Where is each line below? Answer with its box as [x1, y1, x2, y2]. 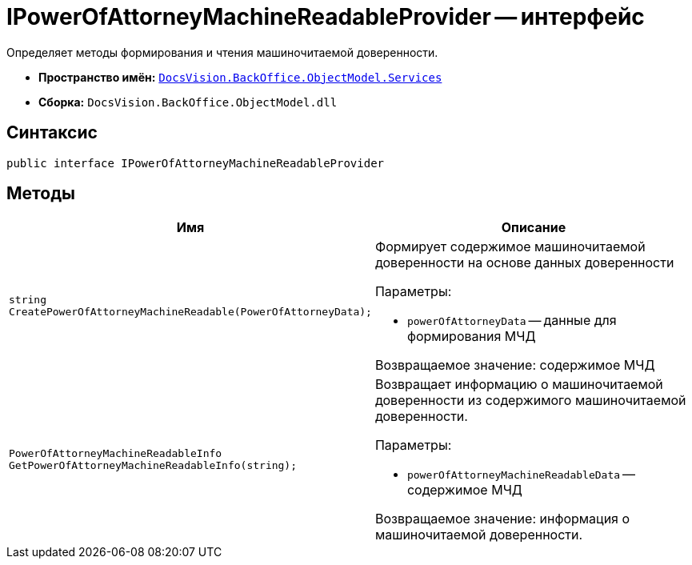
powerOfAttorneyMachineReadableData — [406, 466, 635, 483]
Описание [501, 219, 566, 236]
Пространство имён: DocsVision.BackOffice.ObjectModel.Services [38, 70, 442, 84]
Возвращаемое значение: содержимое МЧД [374, 357, 655, 374]
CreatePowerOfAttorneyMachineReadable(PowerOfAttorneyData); [9, 306, 372, 319]
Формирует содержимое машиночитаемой [374, 238, 646, 255]
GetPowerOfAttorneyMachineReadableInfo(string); [9, 459, 298, 472]
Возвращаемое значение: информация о [374, 511, 630, 527]
